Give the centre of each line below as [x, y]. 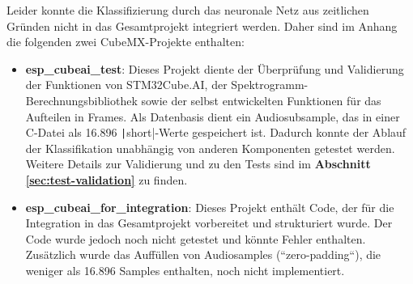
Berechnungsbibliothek [81, 100]
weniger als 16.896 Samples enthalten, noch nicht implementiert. [185, 270]
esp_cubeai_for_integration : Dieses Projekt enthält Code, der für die [210, 207]
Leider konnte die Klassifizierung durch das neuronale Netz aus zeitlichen [188, 10]
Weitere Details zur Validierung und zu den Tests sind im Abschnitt [198, 164]
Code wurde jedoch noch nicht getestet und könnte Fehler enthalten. [196, 238]
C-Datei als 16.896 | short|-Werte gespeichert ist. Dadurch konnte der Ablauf [216, 132]
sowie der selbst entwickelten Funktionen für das [261, 100]
